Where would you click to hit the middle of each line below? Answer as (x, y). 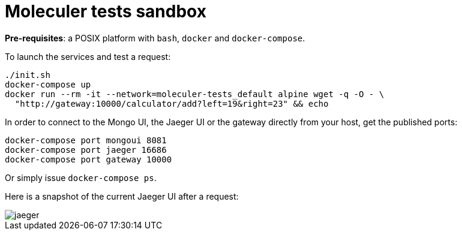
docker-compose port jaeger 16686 (86, 150)
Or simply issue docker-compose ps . (81, 177)
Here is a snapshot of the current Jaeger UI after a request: (122, 196)
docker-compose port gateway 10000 (88, 159)
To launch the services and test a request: (88, 56)
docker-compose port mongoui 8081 (86, 140)
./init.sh (28, 75)
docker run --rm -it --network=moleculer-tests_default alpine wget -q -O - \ (195, 94)
